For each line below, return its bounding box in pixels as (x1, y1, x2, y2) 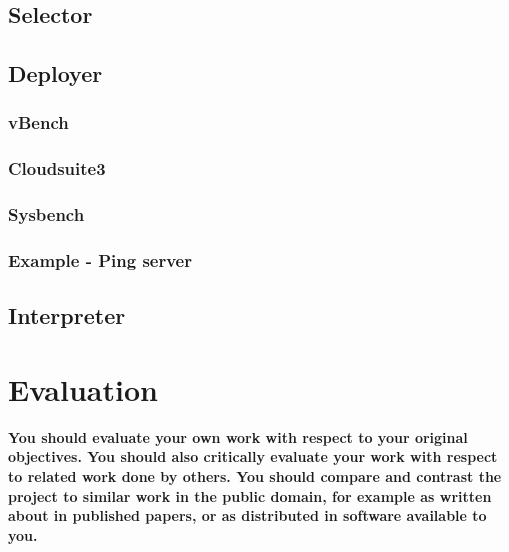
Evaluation (8, 368, 158, 409)
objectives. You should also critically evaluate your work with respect (8, 446, 498, 467)
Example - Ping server (8, 248, 192, 273)
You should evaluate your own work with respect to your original (8, 426, 468, 447)
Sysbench (8, 202, 85, 227)
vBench (8, 110, 69, 135)
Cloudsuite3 (8, 156, 106, 181)
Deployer (8, 58, 103, 89)
